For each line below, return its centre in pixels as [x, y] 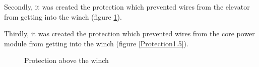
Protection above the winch [67, 60]
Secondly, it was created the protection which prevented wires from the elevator [127, 7]
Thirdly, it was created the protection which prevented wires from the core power [129, 33]
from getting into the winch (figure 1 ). [63, 16]
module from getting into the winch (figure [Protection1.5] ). [96, 43]
